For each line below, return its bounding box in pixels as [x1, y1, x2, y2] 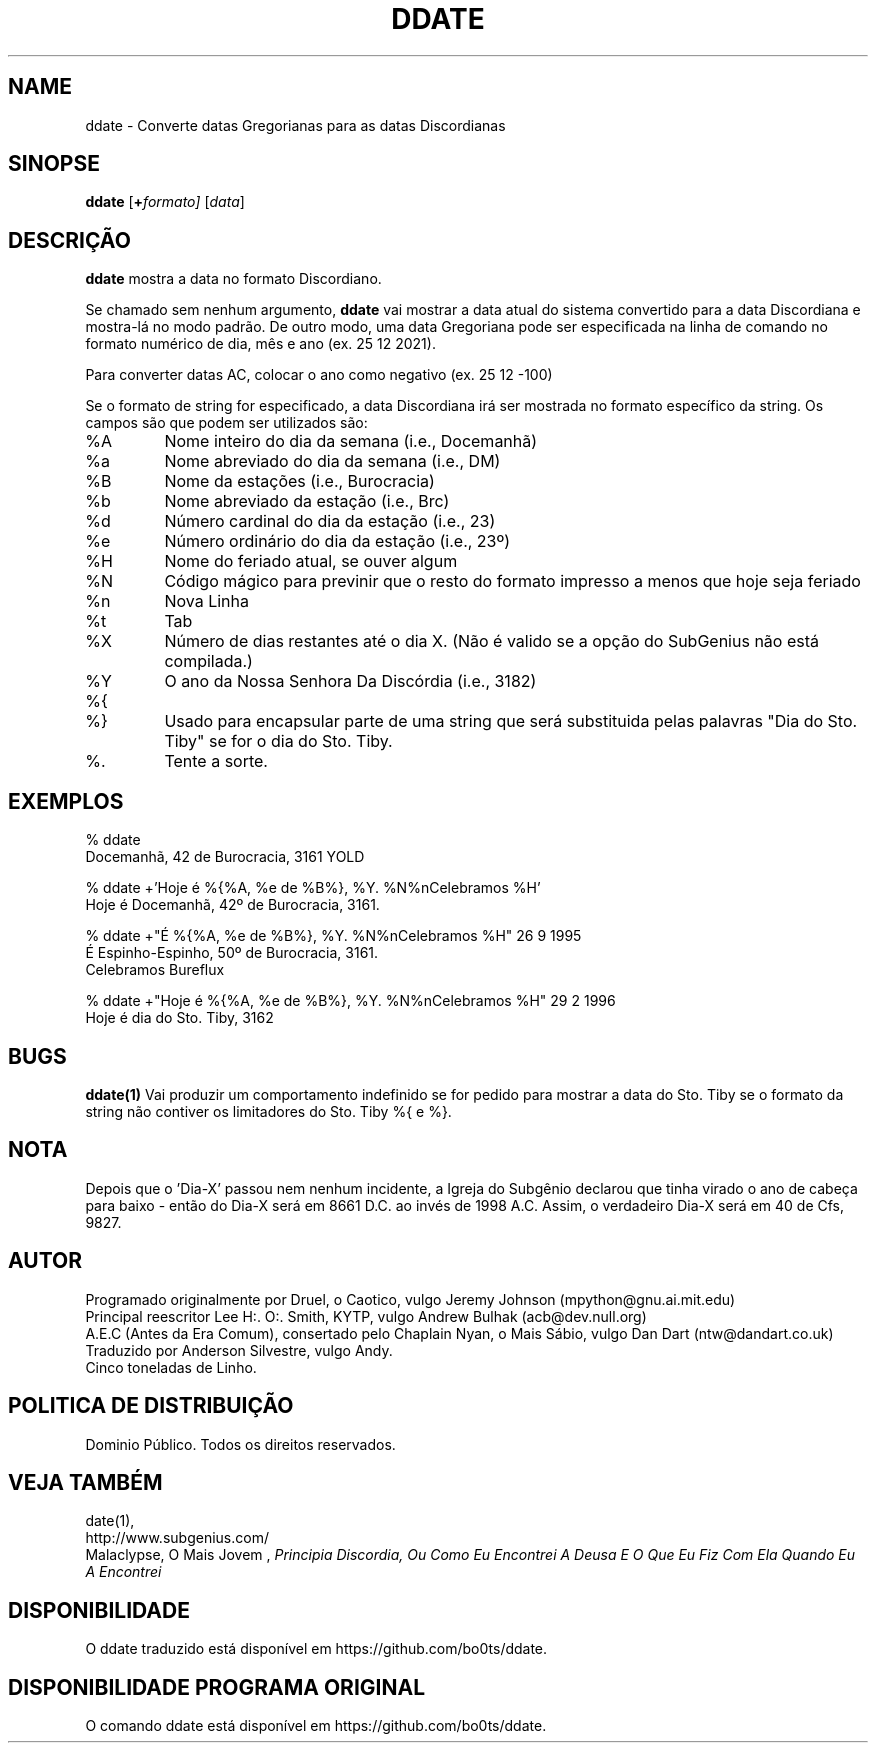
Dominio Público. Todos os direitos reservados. [85, 1435, 396, 1453]
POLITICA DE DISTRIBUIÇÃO [8, 1393, 294, 1419]
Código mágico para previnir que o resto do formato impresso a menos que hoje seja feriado [164, 571, 861, 592]
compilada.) [164, 651, 253, 672]
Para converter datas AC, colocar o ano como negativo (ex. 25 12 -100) [85, 366, 553, 384]
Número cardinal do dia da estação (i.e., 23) [164, 511, 496, 532]
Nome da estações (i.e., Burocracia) [164, 471, 435, 492]
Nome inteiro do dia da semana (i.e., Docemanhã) [164, 431, 538, 452]
